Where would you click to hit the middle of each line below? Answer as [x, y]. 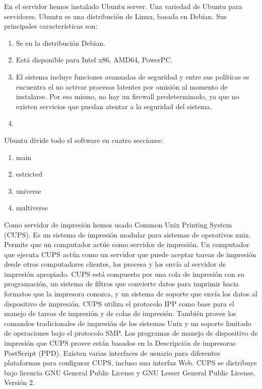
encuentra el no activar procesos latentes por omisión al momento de [122, 86]
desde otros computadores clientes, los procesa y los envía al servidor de [115, 264]
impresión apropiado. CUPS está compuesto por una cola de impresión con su [124, 274]
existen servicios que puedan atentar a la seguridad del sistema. [114, 106]
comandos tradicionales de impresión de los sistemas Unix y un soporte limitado [128, 323]
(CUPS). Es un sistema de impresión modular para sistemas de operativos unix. [127, 234]
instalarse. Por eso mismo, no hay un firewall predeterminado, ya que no [127, 96]
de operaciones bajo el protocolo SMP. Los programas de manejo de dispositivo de [131, 333]
